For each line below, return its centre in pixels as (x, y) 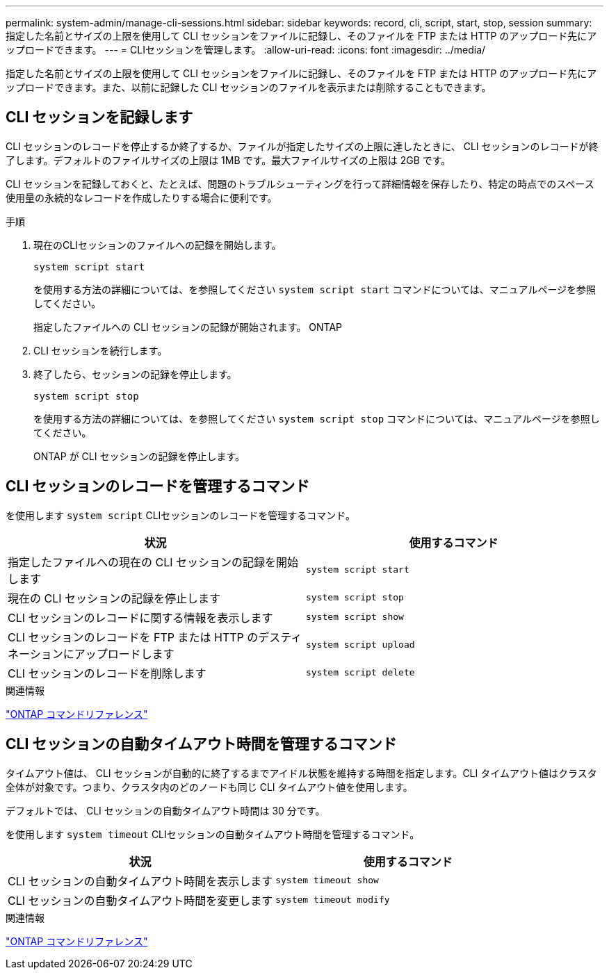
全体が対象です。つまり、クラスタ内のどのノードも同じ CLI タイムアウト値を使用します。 (209, 787)
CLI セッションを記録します (99, 117)
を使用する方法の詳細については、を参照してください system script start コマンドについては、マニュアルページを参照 (315, 289)
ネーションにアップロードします (91, 654)
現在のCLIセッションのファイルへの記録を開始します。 (157, 245)
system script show (355, 617)
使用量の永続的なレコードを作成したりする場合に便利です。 (141, 197)
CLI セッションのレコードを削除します (107, 673)
